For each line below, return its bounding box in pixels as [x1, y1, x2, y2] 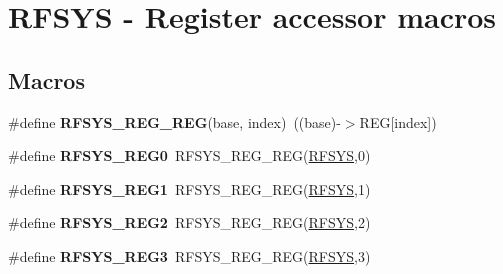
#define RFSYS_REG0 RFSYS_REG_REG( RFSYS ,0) [8, 145, 371, 166]
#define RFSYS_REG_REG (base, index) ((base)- [8, 111, 341, 132]
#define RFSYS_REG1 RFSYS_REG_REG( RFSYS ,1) [8, 178, 371, 199]
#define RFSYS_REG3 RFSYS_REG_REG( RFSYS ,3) [8, 245, 371, 266]
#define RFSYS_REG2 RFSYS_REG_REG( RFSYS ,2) [8, 212, 371, 233]
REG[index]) [359, 111, 437, 132]
